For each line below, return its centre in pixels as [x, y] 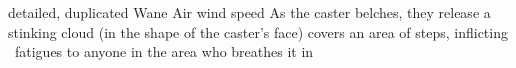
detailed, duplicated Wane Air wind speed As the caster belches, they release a [249, 12]
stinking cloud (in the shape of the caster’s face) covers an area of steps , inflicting [258, 31]
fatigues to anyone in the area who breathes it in [164, 51]
